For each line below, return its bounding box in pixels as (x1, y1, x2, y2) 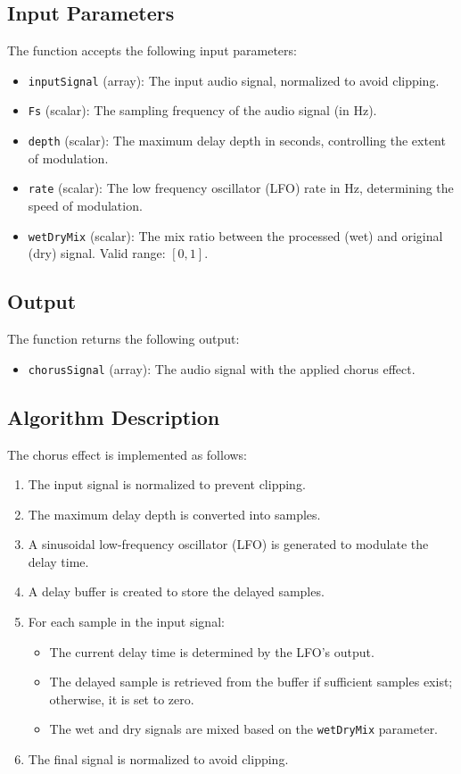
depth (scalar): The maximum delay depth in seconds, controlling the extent (28, 131, 446, 150)
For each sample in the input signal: (28, 612, 225, 631)
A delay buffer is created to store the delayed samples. (28, 582, 325, 601)
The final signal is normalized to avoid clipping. (28, 750, 289, 769)
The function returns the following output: (7, 329, 240, 348)
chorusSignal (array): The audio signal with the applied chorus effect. (28, 359, 416, 378)
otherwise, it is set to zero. (49, 689, 194, 708)
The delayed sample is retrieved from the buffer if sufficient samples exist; (49, 672, 453, 691)
